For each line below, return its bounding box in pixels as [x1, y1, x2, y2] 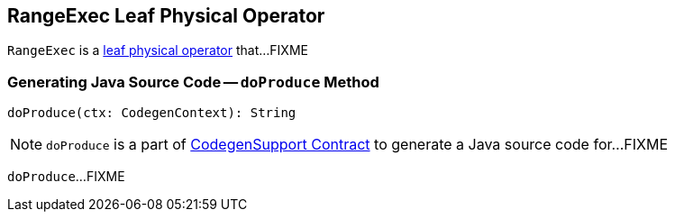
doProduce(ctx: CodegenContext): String [7, 105, 296, 121]
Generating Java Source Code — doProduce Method [7, 72, 379, 91]
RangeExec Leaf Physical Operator [7, 5, 325, 27]
